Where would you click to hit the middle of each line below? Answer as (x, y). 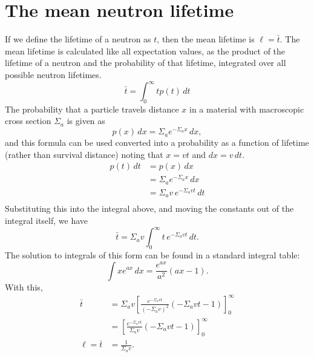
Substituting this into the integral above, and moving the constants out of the (149, 208)
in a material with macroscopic (247, 109)
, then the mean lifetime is (206, 39)
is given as (86, 121)
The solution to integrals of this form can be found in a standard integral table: (152, 254)
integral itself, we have (46, 221)
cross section (28, 121)
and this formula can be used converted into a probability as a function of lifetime (157, 142)
